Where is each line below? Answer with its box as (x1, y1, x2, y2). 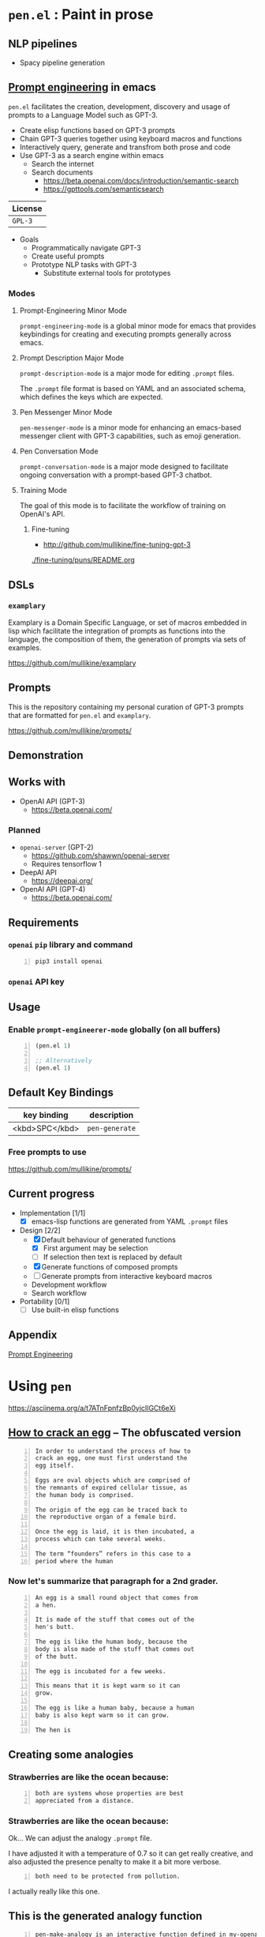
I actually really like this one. (8, 1886, 100, 1897)
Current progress (8, 1187, 95, 1201)
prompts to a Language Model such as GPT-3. (8, 110, 158, 119)
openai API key (8, 976, 65, 987)
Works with (8, 776, 65, 789)
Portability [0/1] (19, 1296, 70, 1306)
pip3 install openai (35, 957, 103, 965)
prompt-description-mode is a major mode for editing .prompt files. (19, 369, 235, 378)
